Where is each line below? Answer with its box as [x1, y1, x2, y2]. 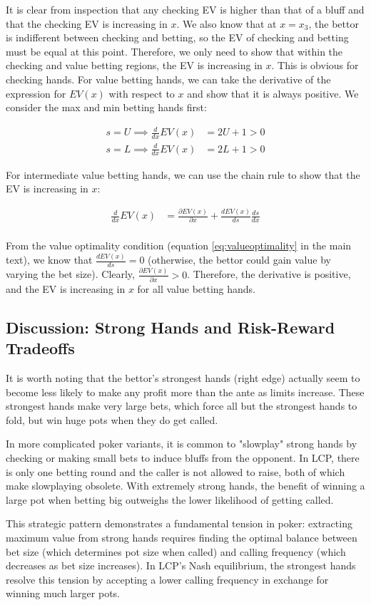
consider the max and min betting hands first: [6, 100, 207, 115]
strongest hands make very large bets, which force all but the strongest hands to [6, 398, 357, 413]
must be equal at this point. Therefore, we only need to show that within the [6, 43, 343, 58]
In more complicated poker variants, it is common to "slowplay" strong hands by [6, 436, 357, 451]
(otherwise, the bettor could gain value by [148, 252, 331, 267]
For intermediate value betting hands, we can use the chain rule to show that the [6, 167, 360, 182]
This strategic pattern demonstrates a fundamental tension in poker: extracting [6, 516, 352, 531]
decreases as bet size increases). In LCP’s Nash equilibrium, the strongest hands [6, 558, 356, 573]
